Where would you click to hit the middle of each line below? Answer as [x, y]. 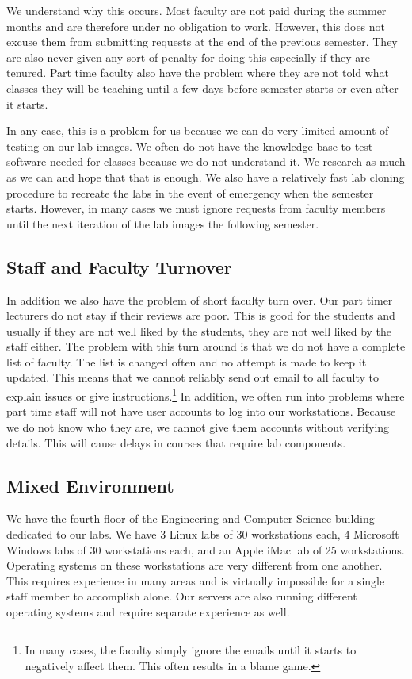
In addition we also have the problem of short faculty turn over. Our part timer [200, 299]
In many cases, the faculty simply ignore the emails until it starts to [191, 650]
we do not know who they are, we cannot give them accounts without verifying [198, 426]
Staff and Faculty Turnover [119, 266]
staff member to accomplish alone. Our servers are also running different [182, 596]
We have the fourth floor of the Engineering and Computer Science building [191, 518]
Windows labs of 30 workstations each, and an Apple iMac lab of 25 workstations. [206, 549]
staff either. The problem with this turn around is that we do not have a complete [206, 346]
